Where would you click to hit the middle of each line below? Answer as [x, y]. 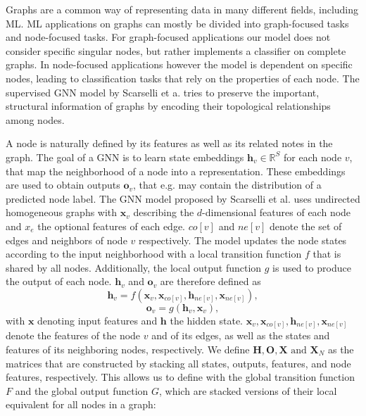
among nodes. [35, 119]
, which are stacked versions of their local [248, 390]
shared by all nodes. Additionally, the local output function [134, 267]
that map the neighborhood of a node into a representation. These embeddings [176, 171]
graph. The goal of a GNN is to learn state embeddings [125, 157]
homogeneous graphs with [62, 212]
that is [327, 254]
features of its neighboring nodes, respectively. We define [128, 349]
